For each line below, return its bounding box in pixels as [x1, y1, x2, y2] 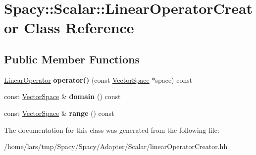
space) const [155, 74, 193, 85]
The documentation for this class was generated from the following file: [4, 124, 219, 135]
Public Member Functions [4, 51, 140, 66]
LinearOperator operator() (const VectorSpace [4, 74, 150, 85]
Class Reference [24, 17, 134, 38]
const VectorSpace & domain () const [4, 91, 121, 102]
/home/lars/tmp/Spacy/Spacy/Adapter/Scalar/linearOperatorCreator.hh [4, 141, 228, 152]
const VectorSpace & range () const [4, 107, 114, 118]
